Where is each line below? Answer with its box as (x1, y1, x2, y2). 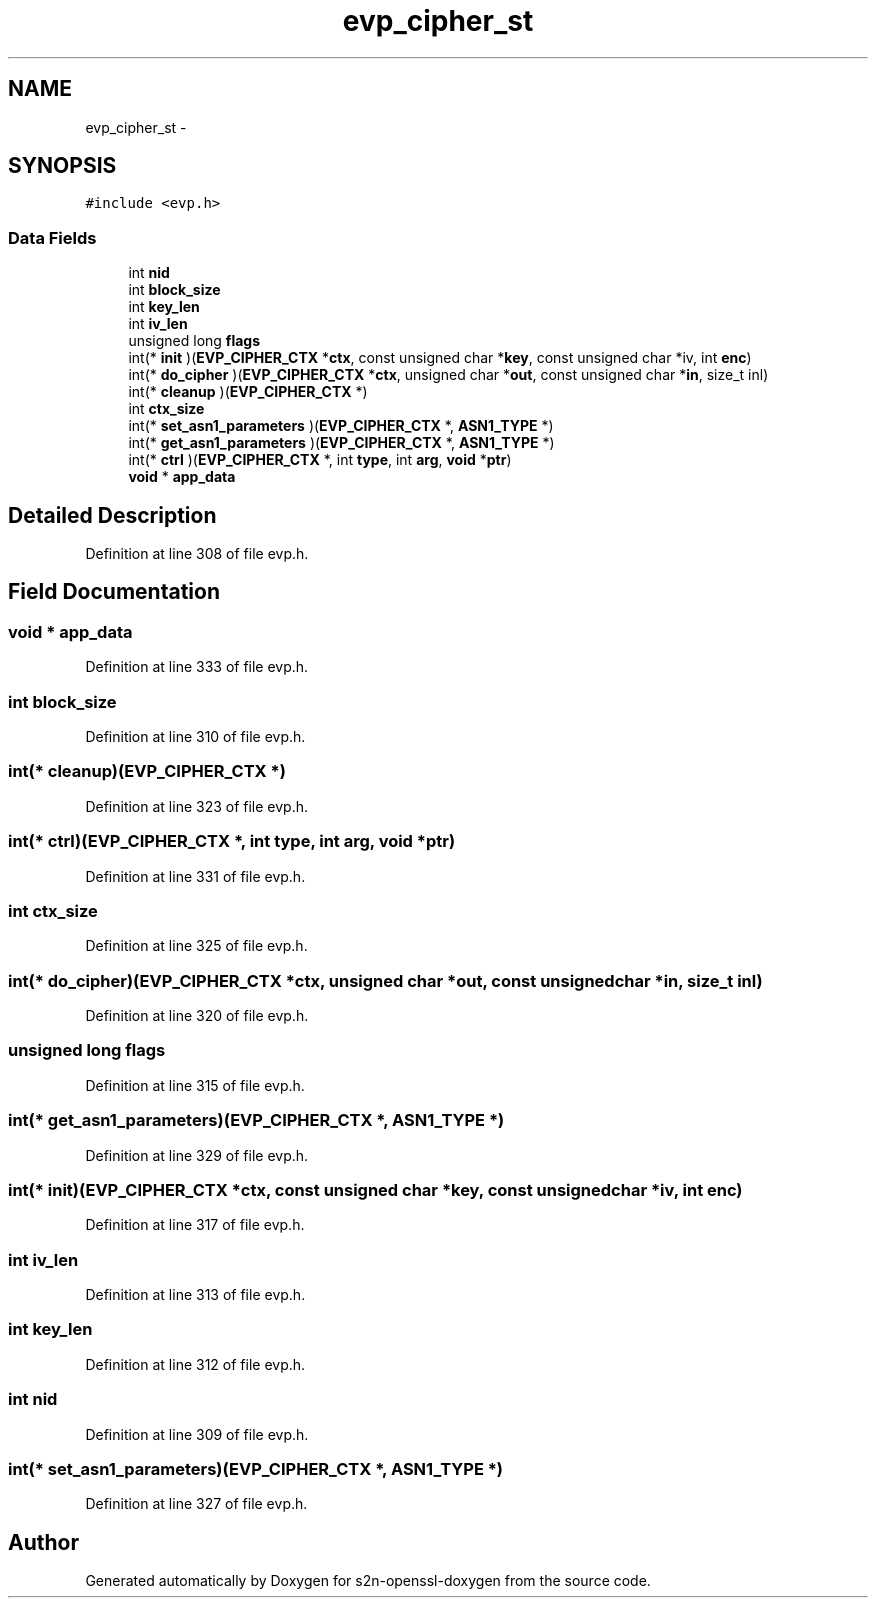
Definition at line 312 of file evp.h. (85, 1355, 306, 1373)
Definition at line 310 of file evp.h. (85, 728, 306, 745)
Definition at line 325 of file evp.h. (85, 937, 308, 955)
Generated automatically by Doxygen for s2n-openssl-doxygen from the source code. (85, 1572, 651, 1590)
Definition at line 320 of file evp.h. (85, 1007, 309, 1024)
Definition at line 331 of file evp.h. (85, 867, 306, 885)
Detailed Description (8, 502, 217, 528)
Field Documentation (8, 579, 220, 605)
